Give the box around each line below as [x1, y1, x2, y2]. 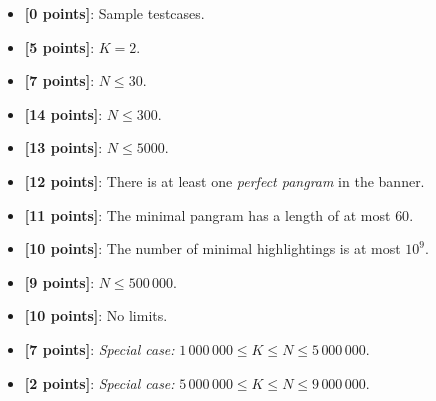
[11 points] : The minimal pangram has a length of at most [24, 204, 391, 225]
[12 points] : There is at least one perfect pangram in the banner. [24, 170, 425, 191]
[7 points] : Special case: [24, 338, 175, 359]
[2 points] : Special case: [24, 372, 175, 393]
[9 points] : [24, 271, 95, 292]
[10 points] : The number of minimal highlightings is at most [24, 238, 401, 259]
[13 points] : [24, 137, 103, 158]
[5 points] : [24, 36, 95, 57]
